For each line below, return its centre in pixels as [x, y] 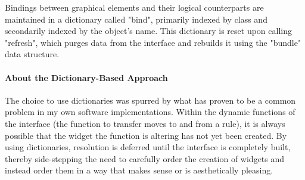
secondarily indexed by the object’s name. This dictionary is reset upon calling [148, 31]
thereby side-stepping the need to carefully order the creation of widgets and [145, 158]
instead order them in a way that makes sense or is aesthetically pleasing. [139, 170]
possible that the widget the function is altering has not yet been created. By [146, 135]
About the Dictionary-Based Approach [86, 77]
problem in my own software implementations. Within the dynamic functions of [150, 112]
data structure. [32, 54]
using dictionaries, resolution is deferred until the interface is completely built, [148, 147]
